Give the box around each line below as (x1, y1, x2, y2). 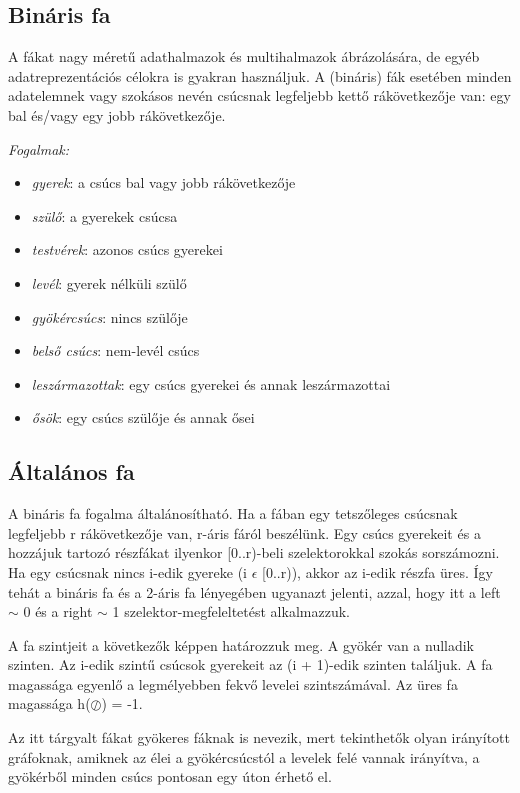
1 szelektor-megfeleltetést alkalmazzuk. (112, 601, 350, 622)
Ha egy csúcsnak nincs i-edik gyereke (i (8, 561, 248, 582)
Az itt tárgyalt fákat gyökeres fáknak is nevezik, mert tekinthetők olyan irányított (8, 727, 510, 748)
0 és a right (23, 601, 93, 622)
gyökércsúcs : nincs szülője (31, 306, 188, 327)
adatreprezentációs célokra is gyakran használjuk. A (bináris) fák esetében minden (8, 65, 512, 86)
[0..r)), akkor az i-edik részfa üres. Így (262, 561, 493, 582)
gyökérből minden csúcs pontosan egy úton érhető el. (8, 766, 332, 787)
